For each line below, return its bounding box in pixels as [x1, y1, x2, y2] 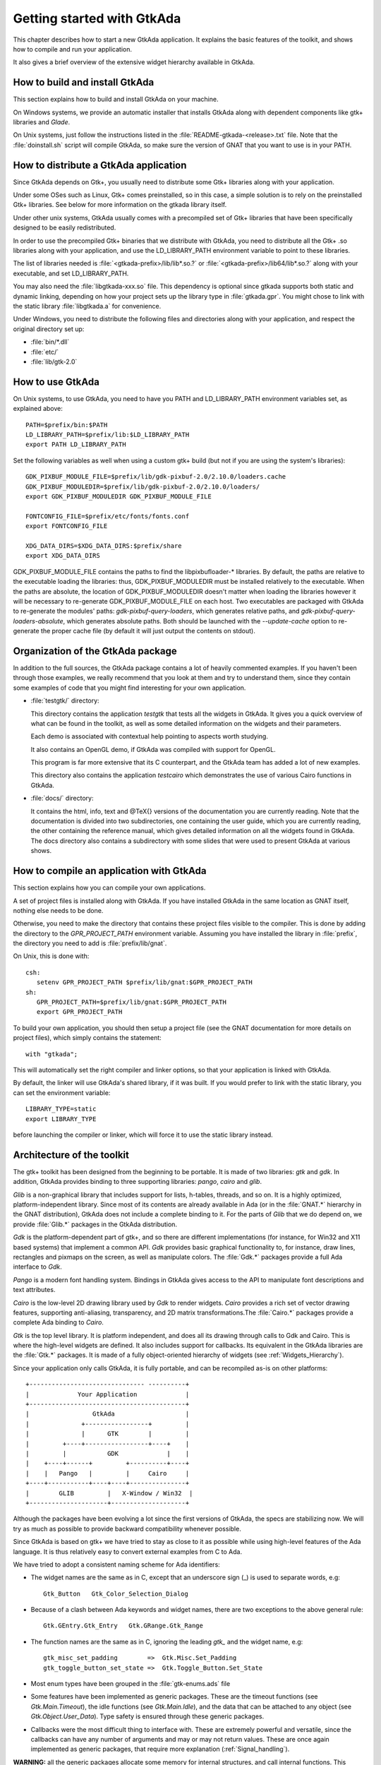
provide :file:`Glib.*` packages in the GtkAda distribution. [13, 1220, 178, 1228]
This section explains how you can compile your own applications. [13, 883, 206, 892]
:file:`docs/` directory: [30, 794, 94, 803]
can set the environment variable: [13, 1088, 111, 1097]
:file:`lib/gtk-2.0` [30, 357, 78, 366]
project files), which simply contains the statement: [13, 1034, 162, 1042]
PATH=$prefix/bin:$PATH [25, 421, 108, 429]
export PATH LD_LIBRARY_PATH [25, 441, 126, 448]
